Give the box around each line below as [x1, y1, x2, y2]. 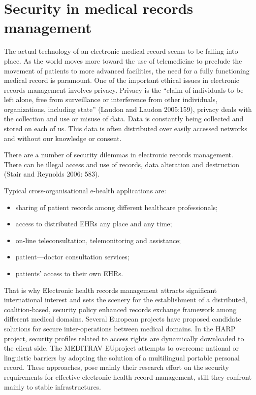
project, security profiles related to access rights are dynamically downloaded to [4, 333, 244, 343]
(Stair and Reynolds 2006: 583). [4, 169, 100, 179]
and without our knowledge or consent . [4, 133, 122, 143]
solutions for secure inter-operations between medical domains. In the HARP [4, 323, 236, 333]
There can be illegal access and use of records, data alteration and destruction [4, 159, 240, 169]
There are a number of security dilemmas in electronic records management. [4, 149, 233, 160]
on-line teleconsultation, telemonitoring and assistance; [15, 235, 181, 245]
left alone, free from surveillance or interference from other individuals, [4, 94, 218, 105]
